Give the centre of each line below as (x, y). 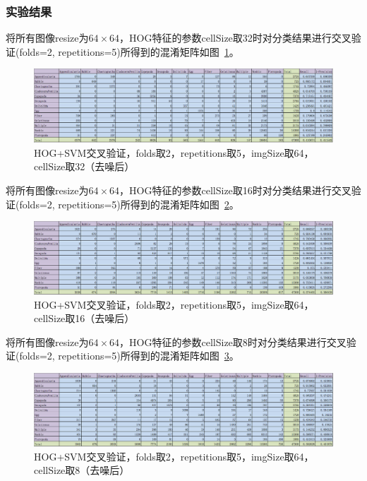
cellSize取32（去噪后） (84, 166)
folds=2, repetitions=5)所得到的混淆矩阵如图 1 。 (129, 51)
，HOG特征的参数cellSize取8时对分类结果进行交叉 (233, 342)
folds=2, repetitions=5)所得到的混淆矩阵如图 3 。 (129, 356)
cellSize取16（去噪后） (84, 318)
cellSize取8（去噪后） (82, 470)
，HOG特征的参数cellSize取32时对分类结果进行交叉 (235, 38)
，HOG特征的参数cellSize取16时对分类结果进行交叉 (235, 190)
